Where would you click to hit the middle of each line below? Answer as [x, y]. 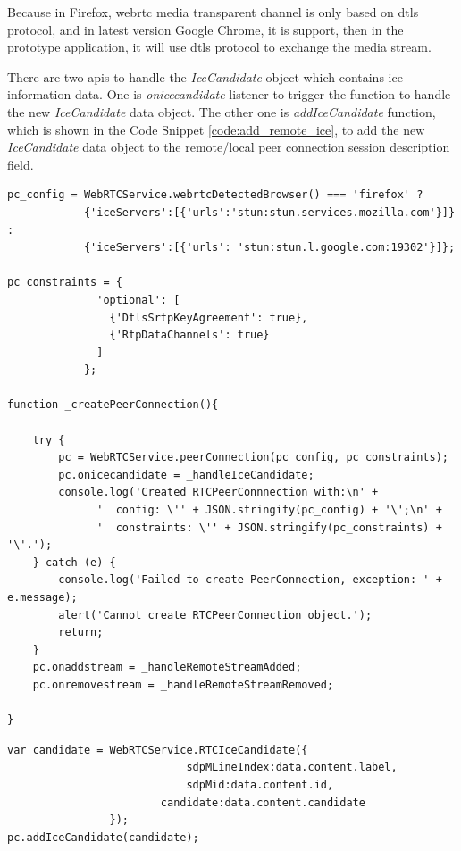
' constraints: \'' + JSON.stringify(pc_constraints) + [269, 527]
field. [21, 164]
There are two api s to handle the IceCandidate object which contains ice [205, 76]
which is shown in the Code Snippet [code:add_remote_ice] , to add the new [216, 129]
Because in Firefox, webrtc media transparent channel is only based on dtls [213, 12]
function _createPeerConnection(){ [113, 405]
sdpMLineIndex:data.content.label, [292, 768]
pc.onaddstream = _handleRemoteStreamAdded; [167, 667]
